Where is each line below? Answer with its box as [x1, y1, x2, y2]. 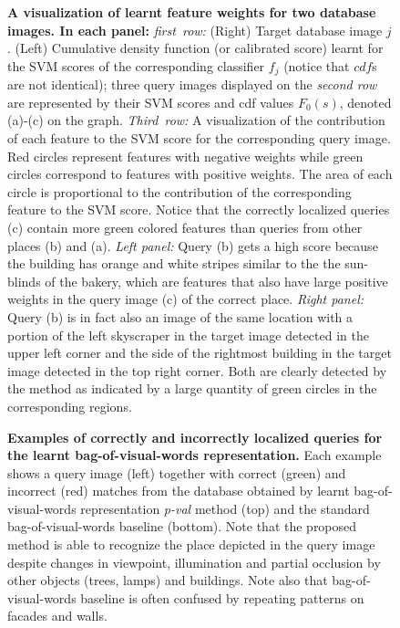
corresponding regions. [7, 396, 132, 415]
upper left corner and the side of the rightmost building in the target [7, 343, 392, 362]
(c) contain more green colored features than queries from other [7, 217, 363, 236]
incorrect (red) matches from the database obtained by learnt [7, 481, 350, 500]
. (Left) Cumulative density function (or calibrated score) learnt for [7, 38, 384, 58]
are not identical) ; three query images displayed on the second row [7, 75, 377, 94]
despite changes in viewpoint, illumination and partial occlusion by [7, 552, 381, 571]
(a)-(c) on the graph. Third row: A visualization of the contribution [7, 110, 385, 130]
